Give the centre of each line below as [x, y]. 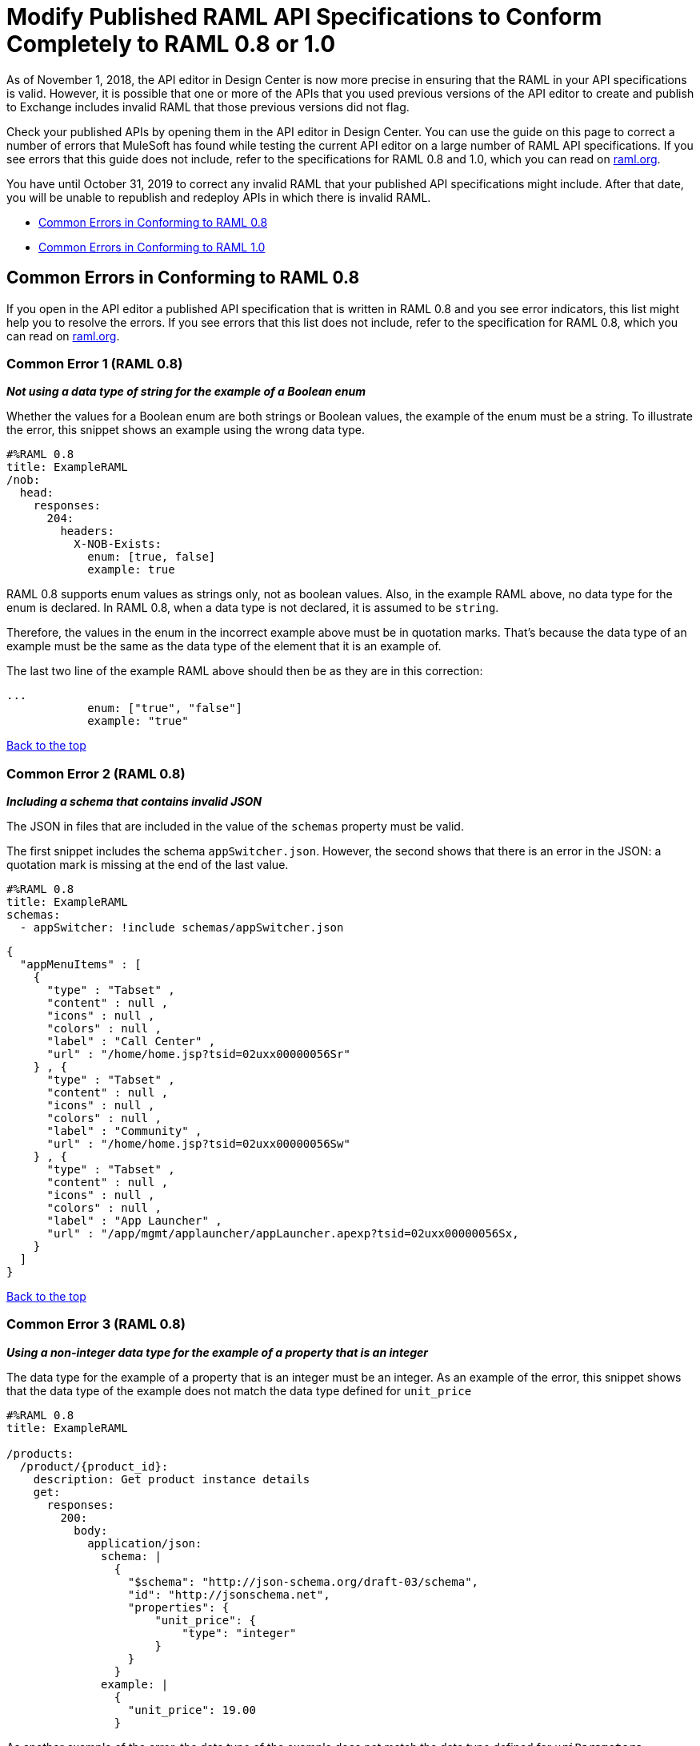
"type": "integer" [239, 1633]
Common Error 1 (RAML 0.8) [95, 363]
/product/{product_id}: [94, 1466]
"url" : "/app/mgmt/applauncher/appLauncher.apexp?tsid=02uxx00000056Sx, [283, 1234]
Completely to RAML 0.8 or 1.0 [171, 44]
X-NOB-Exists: [118, 544]
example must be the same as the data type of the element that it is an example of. [224, 646]
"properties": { [178, 1607]
